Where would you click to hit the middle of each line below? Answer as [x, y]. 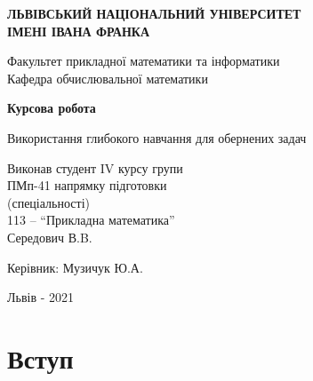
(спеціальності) [48, 202]
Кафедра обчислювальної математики [108, 78]
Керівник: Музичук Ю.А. [75, 267]
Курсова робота [52, 108]
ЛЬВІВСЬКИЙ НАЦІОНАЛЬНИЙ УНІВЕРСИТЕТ [154, 13]
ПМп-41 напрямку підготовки [87, 185]
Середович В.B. [50, 237]
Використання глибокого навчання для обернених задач [157, 137]
